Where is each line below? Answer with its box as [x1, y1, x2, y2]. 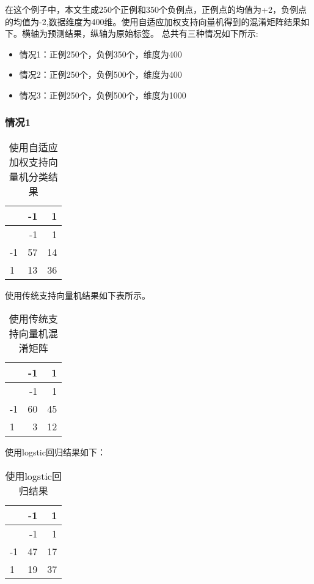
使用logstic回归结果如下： [5, 446, 106, 459]
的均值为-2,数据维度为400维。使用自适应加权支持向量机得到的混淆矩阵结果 [5, 15, 301, 28]
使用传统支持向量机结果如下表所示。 [5, 288, 150, 301]
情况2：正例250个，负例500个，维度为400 [19, 68, 182, 81]
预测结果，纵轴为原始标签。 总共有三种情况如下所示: [47, 27, 258, 40]
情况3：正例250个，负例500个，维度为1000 [19, 88, 186, 101]
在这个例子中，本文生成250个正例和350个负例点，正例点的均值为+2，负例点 [5, 3, 307, 15]
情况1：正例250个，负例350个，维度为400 [19, 47, 182, 60]
